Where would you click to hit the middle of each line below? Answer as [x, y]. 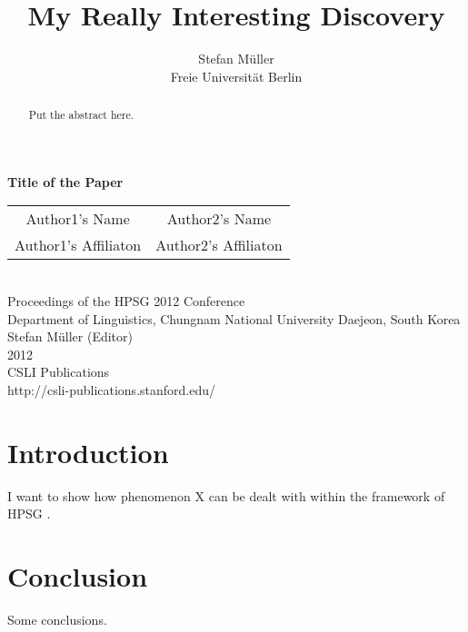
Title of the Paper [65, 181]
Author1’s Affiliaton [78, 245]
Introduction [88, 452]
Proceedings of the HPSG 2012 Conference [126, 300]
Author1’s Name [78, 219]
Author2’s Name [219, 219]
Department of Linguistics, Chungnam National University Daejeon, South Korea [234, 318]
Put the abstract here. [81, 115]
